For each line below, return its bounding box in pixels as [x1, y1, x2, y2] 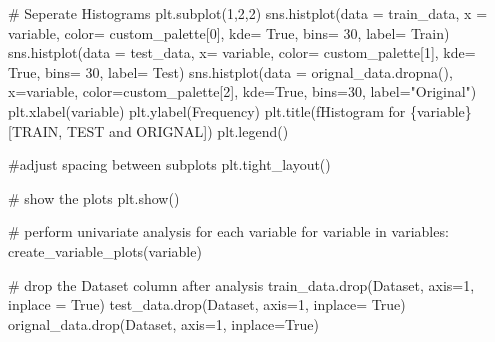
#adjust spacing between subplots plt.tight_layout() [8, 154, 331, 175]
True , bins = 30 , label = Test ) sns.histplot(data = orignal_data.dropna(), [8, 61, 453, 82]
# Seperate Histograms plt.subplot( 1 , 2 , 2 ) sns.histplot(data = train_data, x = [8, 3, 488, 23]
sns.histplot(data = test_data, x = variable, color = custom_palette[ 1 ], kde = [8, 42, 476, 63]
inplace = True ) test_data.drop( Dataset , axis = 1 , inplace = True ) [8, 294, 406, 315]
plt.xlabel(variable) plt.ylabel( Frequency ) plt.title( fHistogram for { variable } [8, 100, 472, 121]
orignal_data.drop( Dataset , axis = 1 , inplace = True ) [8, 313, 319, 334]
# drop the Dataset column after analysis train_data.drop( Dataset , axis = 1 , [8, 274, 475, 295]
